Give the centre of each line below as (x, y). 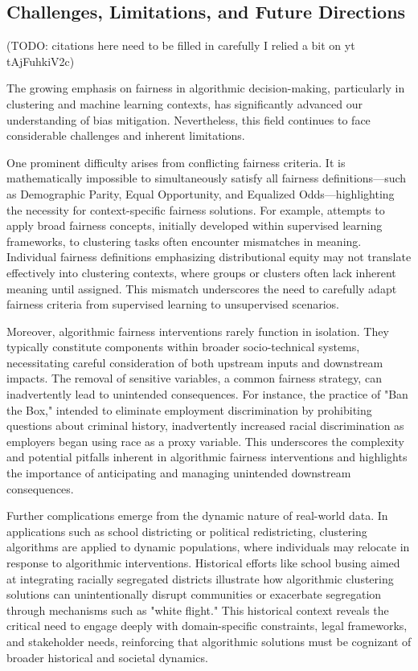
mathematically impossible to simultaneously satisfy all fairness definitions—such (207, 178)
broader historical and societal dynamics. (107, 657)
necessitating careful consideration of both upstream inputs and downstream (195, 362)
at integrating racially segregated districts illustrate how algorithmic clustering (200, 578)
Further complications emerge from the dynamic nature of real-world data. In (197, 516)
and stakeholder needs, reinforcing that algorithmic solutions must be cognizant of (209, 641)
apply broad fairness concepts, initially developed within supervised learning (195, 225)
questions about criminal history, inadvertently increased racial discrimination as (205, 426)
